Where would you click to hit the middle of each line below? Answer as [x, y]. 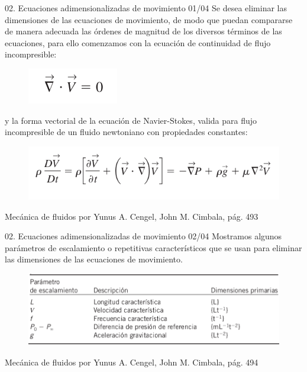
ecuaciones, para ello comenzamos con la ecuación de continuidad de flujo [138, 42]
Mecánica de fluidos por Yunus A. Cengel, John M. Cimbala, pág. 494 [132, 362]
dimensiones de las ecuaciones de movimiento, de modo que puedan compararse [149, 19]
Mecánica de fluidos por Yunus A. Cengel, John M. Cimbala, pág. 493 [132, 216]
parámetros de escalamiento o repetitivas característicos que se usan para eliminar [153, 247]
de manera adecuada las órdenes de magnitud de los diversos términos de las [143, 31]
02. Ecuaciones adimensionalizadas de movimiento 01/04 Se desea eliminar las [146, 8]
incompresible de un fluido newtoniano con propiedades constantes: [126, 132]
